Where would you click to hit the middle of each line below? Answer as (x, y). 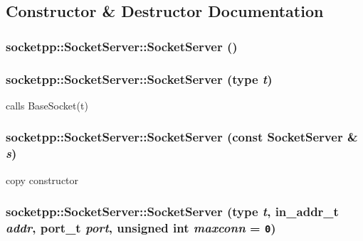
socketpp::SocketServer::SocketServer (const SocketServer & (182, 137)
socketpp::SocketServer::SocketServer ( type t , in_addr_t (172, 211)
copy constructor (42, 180)
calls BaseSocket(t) (47, 105)
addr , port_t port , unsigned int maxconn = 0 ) (141, 228)
